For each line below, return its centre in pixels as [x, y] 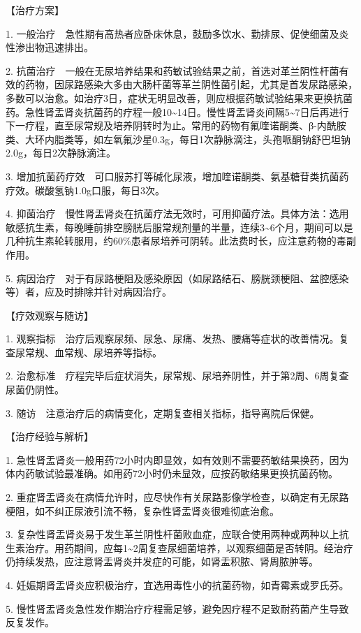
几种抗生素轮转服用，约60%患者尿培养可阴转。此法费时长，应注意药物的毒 [176, 241]
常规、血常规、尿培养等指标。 [93, 352]
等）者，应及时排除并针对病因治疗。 [89, 292]
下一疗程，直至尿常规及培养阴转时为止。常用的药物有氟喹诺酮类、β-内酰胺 [176, 125]
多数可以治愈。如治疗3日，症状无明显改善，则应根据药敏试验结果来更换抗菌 [179, 97]
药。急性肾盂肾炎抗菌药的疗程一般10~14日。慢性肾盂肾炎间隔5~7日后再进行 [177, 111]
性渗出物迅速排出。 [50, 47]
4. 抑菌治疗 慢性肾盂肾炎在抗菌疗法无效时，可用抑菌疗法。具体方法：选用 [177, 213]
